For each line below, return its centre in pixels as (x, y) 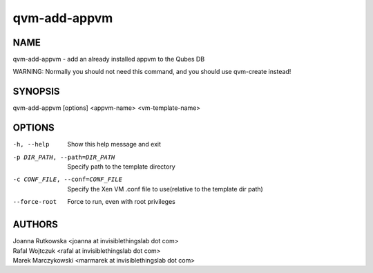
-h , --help (31, 144)
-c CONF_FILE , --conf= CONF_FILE (67, 179)
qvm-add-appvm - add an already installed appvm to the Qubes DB (109, 59)
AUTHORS (36, 225)
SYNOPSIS (36, 92)
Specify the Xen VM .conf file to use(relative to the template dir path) (165, 189)
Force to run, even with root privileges (121, 202)
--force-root (35, 202)
